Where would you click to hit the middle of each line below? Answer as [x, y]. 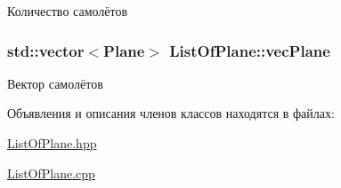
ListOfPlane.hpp [52, 143]
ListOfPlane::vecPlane [250, 50]
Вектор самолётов [55, 83]
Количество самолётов [68, 11]
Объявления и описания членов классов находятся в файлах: [171, 113]
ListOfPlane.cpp [51, 172]
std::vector [46, 50]
